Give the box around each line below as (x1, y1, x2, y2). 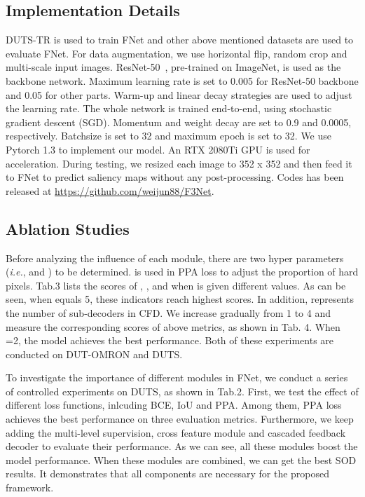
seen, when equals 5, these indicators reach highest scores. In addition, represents (6, 292, 354, 306)
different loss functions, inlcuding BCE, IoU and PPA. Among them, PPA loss (6, 397, 342, 412)
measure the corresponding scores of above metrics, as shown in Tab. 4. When (6, 319, 340, 334)
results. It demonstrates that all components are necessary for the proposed (6, 466, 330, 481)
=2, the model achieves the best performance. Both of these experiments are (6, 333, 334, 348)
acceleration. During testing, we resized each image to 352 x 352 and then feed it (6, 156, 352, 170)
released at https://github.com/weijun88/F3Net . (6, 183, 214, 198)
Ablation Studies (6, 217, 130, 239)
